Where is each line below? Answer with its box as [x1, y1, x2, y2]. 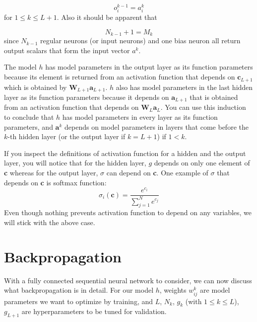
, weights [159, 285, 187, 295]
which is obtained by [4, 81, 67, 92]
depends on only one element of [154, 158, 250, 168]
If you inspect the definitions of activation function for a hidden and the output [4, 148, 246, 158]
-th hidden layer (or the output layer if [7, 131, 126, 142]
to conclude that [4, 112, 54, 122]
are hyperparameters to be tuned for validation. [21, 306, 167, 317]
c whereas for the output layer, [4, 167, 98, 177]
